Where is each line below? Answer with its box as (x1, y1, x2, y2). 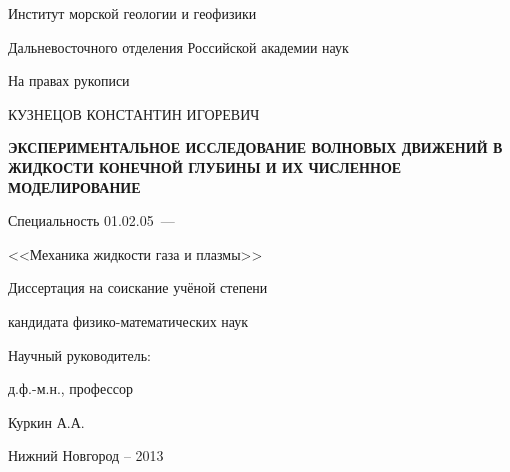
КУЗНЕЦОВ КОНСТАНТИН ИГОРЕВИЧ (8, 103, 260, 124)
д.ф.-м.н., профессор (8, 378, 133, 399)
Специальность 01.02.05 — (8, 210, 175, 231)
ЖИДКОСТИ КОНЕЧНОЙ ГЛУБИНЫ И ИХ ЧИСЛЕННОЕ (8, 156, 402, 177)
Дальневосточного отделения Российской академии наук (8, 36, 349, 57)
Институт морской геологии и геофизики (8, 3, 257, 23)
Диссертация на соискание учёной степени (8, 277, 268, 298)
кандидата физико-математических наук (8, 310, 249, 331)
